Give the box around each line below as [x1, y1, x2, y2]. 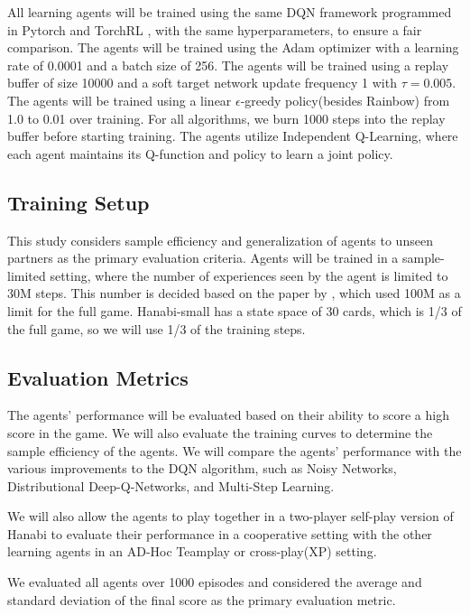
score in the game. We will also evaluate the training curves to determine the [7, 423, 433, 442]
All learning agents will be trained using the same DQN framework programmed [7, 3, 452, 21]
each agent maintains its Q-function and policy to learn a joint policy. [7, 144, 393, 163]
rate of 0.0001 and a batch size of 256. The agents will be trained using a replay [7, 55, 449, 74]
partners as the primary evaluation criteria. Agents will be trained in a [7, 248, 399, 267]
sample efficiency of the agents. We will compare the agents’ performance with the [7, 441, 462, 460]
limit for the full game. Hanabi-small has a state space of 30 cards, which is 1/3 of [7, 301, 462, 320]
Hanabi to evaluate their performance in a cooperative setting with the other [7, 524, 432, 543]
